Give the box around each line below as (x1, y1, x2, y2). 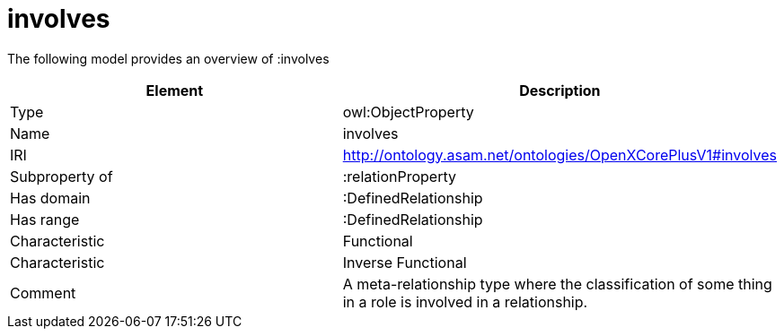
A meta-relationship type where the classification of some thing (342, 274, 772, 293)
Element (145, 81, 204, 99)
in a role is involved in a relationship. (342, 292, 588, 311)
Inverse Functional (342, 253, 467, 271)
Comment (10, 283, 76, 302)
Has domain (10, 188, 91, 207)
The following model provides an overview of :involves (7, 50, 330, 66)
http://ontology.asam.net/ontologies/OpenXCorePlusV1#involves (342, 145, 777, 164)
